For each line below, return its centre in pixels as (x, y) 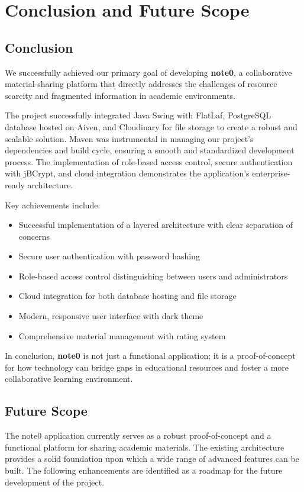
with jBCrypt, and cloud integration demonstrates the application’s (127, 173)
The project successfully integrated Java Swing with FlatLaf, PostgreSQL (138, 115)
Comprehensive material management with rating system (122, 335)
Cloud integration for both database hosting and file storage (127, 296)
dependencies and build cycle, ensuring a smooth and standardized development (150, 150)
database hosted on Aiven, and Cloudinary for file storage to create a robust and (151, 126)
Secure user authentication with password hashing (109, 256)
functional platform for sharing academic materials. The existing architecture (145, 447)
